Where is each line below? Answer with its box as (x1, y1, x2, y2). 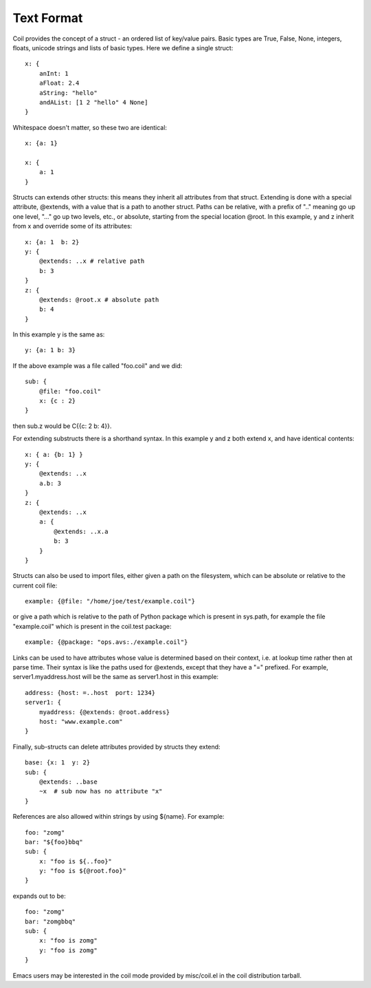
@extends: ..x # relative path (38, 257, 145, 265)
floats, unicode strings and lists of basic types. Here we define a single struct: (12, 43, 234, 52)
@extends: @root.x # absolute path (38, 296, 159, 303)
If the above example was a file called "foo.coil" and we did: (12, 361, 182, 369)
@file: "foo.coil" (38, 387, 102, 395)
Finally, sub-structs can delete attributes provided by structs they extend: (12, 742, 221, 751)
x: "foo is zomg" (38, 936, 98, 945)
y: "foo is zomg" (38, 946, 98, 954)
